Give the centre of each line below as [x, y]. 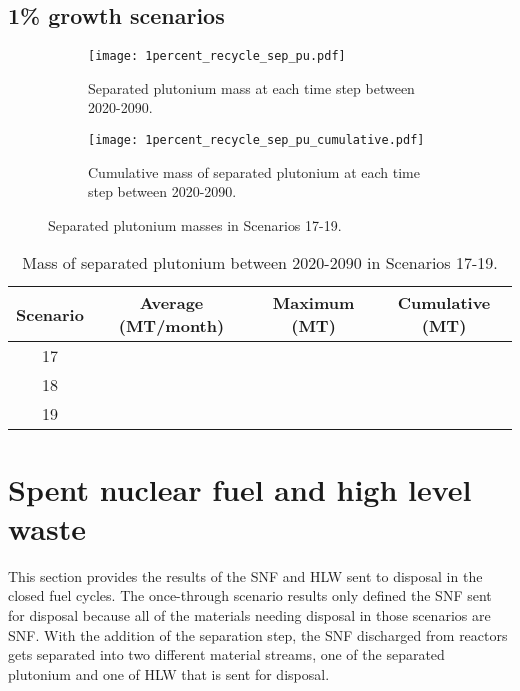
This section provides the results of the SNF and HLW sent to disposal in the [245, 575]
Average [171, 303]
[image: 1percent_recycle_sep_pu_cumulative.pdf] [256, 140]
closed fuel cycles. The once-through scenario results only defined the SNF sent [250, 595]
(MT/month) [171, 326]
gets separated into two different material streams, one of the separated [226, 654]
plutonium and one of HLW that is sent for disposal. [169, 673]
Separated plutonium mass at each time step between [251, 87]
